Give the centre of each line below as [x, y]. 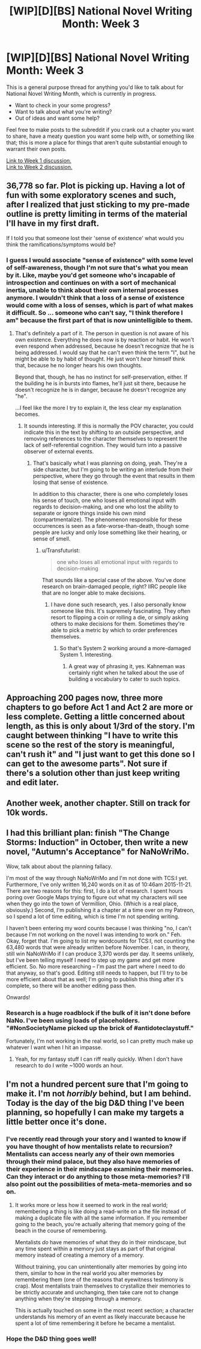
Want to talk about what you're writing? [63, 111]
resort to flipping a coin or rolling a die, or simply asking [120, 618]
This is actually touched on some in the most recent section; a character [104, 1310]
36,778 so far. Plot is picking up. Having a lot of [96, 186]
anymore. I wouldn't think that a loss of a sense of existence [95, 297]
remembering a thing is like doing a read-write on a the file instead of [100, 1211]
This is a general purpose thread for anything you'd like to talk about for [95, 87]
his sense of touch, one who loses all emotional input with [104, 500]
